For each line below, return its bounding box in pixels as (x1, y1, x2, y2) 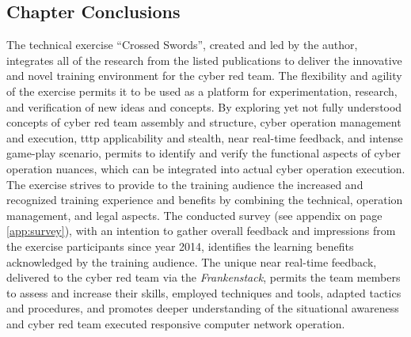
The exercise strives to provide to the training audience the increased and (6, 176, 363, 192)
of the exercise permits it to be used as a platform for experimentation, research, (6, 82, 398, 99)
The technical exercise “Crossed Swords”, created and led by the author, (6, 36, 358, 53)
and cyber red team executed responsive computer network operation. (6, 315, 345, 331)
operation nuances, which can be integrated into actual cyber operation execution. (6, 160, 405, 176)
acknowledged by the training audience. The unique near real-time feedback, (6, 253, 377, 270)
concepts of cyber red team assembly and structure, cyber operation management (6, 114, 401, 131)
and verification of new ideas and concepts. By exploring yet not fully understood (6, 98, 402, 115)
